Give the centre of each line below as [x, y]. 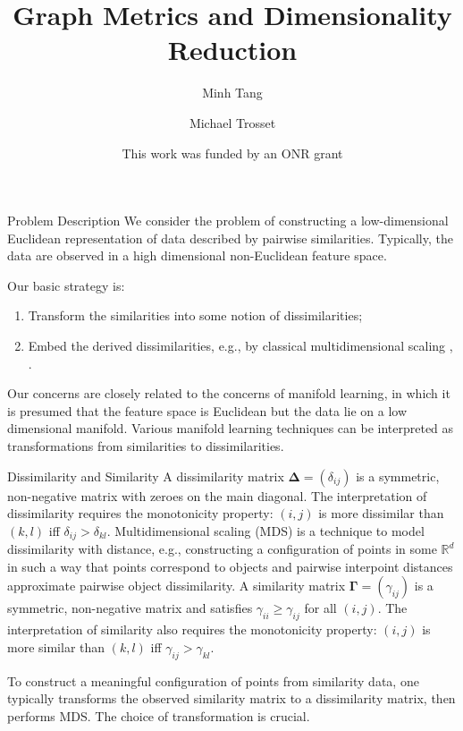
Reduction [232, 50]
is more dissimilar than [381, 513]
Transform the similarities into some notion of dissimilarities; [195, 315]
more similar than [56, 646]
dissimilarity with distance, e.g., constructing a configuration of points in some [222, 549]
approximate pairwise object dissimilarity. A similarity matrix [177, 586]
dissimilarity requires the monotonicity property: [140, 513]
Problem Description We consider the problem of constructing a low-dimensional [228, 221]
